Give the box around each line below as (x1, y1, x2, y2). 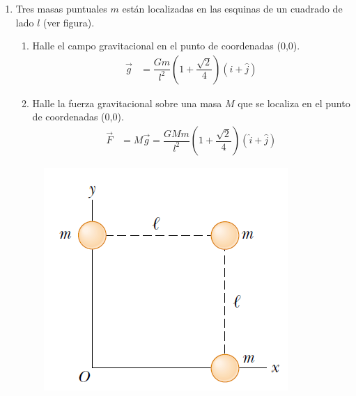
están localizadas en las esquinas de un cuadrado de (122, 1, 343, 15)
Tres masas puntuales (15, 1, 107, 15)
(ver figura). (42, 15, 95, 29)
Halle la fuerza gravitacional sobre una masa (32, 95, 222, 110)
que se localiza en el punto (238, 95, 350, 110)
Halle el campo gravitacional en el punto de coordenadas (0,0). (32, 38, 300, 53)
